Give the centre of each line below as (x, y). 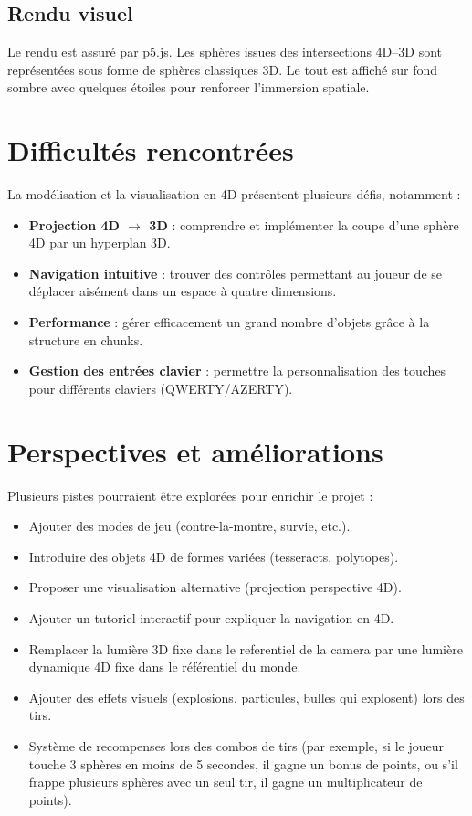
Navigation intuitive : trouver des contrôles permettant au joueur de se (235, 273)
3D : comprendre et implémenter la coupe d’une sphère (304, 224)
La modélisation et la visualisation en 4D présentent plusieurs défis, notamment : (234, 194)
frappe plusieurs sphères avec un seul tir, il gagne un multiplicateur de (226, 782)
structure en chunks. (86, 339)
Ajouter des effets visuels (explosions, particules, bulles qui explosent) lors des (246, 697)
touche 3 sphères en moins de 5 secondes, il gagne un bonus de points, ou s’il (243, 763)
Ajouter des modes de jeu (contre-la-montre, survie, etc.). (189, 526)
